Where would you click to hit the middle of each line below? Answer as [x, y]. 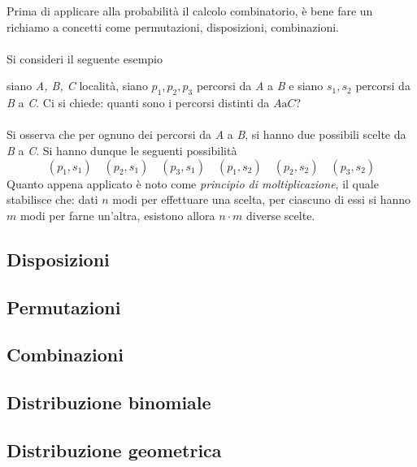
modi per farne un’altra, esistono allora [117, 215]
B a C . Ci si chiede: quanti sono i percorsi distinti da [138, 103]
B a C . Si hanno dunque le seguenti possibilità [122, 150]
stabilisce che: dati [52, 199]
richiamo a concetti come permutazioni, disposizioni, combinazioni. [173, 26]
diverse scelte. [281, 215]
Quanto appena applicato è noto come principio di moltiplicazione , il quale [193, 183]
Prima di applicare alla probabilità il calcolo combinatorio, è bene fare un [190, 11]
